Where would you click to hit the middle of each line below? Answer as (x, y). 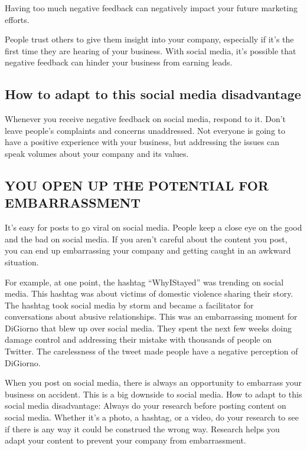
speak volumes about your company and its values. (97, 153)
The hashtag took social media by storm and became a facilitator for (129, 305)
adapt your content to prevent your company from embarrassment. (125, 440)
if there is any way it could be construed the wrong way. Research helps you (142, 428)
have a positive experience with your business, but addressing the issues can (142, 142)
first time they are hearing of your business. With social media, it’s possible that (151, 50)
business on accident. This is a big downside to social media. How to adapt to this (153, 394)
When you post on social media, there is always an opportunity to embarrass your (153, 382)
